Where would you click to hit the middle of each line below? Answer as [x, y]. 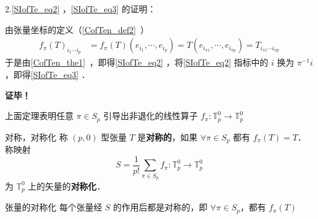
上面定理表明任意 [39, 116]
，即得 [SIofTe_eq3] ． [47, 75]
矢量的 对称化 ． [75, 186]
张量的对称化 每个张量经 [54, 207]
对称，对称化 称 [36, 136]
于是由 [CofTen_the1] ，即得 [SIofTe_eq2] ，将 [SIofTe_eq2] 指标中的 [137, 62]
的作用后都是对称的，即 [160, 207]
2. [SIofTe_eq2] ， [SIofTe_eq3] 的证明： [81, 9]
